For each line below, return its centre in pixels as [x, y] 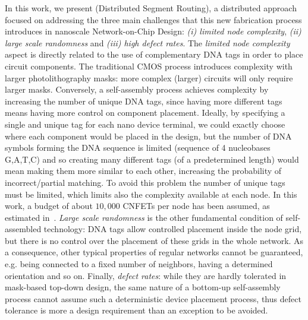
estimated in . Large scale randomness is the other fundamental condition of [144, 217]
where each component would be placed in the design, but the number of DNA [148, 136]
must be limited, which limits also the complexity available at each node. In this [151, 194]
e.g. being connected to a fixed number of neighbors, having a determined [139, 264]
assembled [23, 229]
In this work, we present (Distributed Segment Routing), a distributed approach [151, 8]
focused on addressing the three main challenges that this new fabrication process [153, 19]
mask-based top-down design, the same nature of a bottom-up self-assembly [143, 287]
